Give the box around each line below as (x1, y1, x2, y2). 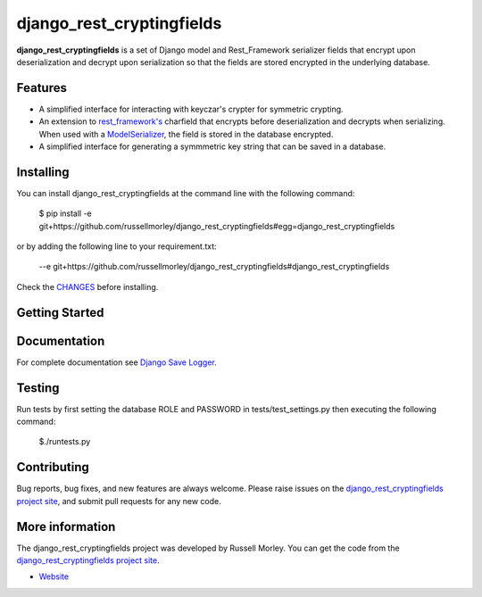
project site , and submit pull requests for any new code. (16, 495, 222, 506)
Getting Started (16, 304, 104, 320)
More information (16, 518, 116, 535)
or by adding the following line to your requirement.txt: (16, 241, 218, 252)
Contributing (16, 460, 89, 475)
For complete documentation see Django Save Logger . (16, 357, 218, 368)
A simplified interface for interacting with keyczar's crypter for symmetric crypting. (38, 104, 344, 114)
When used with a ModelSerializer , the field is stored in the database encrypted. (38, 129, 334, 139)
